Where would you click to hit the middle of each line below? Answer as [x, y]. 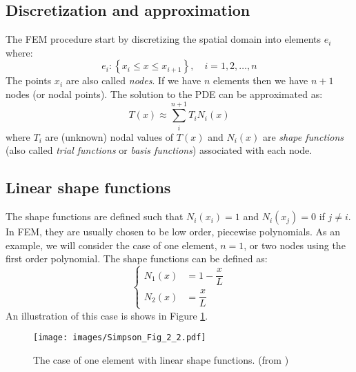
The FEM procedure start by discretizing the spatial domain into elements [164, 39]
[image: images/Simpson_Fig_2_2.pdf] [120, 338]
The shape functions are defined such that [95, 216]
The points [29, 80]
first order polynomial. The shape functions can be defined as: [137, 258]
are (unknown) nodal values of [109, 136]
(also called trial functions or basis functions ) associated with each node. [159, 150]
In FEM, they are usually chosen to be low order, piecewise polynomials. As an [173, 232]
